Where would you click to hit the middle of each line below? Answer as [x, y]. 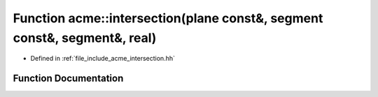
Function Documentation [68, 79]
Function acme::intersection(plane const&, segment [168, 18]
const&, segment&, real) [85, 38]
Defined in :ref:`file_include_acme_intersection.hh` [103, 59]
